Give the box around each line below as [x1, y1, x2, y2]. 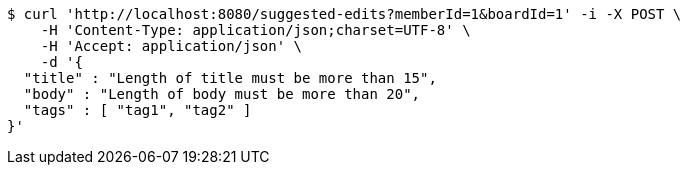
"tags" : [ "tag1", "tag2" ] [23, 102, 252, 118]
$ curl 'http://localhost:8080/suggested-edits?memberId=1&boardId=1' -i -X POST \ [7, 6, 682, 22]
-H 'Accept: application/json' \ [40, 38, 303, 54]
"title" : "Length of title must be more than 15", [23, 70, 437, 86]
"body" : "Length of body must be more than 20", [23, 86, 421, 102]
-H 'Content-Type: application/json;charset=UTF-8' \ [40, 22, 471, 38]
